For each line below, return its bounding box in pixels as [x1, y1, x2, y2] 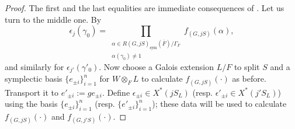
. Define [102, 86, 130, 98]
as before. [232, 72, 266, 85]
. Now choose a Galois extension [99, 60, 214, 72]
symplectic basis [5, 72, 63, 85]
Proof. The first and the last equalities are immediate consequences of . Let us [5, 2, 284, 13]
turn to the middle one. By [5, 13, 102, 25]
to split [234, 60, 260, 72]
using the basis [5, 97, 58, 110]
